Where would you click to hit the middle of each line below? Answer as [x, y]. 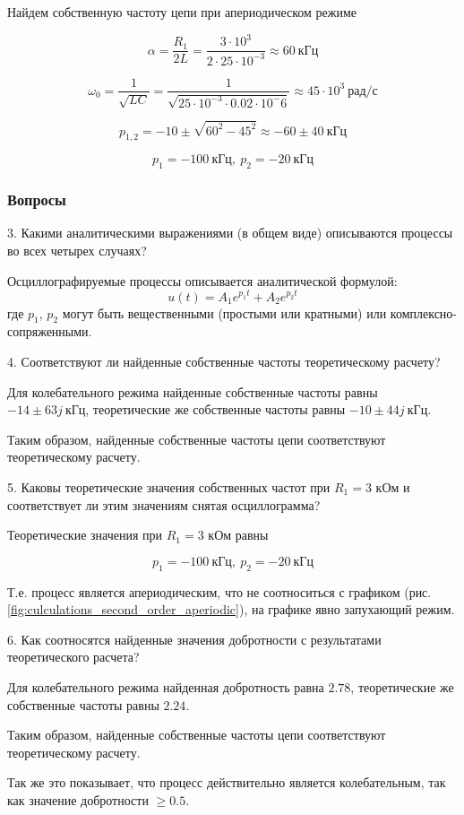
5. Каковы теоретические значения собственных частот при [169, 487]
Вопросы [37, 199]
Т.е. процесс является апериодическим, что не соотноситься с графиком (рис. [219, 591]
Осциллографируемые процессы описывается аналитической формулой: [202, 280]
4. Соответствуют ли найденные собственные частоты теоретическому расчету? [224, 362]
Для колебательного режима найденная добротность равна [166, 686]
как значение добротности [78, 799]
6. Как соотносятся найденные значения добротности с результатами [194, 639]
